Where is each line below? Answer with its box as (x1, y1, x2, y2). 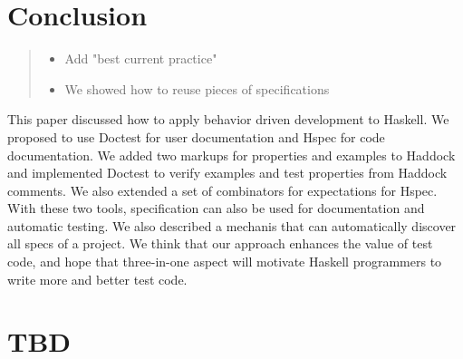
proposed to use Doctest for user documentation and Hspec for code (7, 127, 385, 146)
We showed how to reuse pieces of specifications (64, 79, 330, 98)
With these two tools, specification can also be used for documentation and (7, 199, 425, 218)
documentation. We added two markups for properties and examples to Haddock (7, 145, 456, 164)
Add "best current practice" (64, 49, 217, 68)
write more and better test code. (7, 269, 188, 288)
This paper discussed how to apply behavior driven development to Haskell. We (7, 110, 449, 129)
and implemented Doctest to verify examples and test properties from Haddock (7, 163, 448, 182)
